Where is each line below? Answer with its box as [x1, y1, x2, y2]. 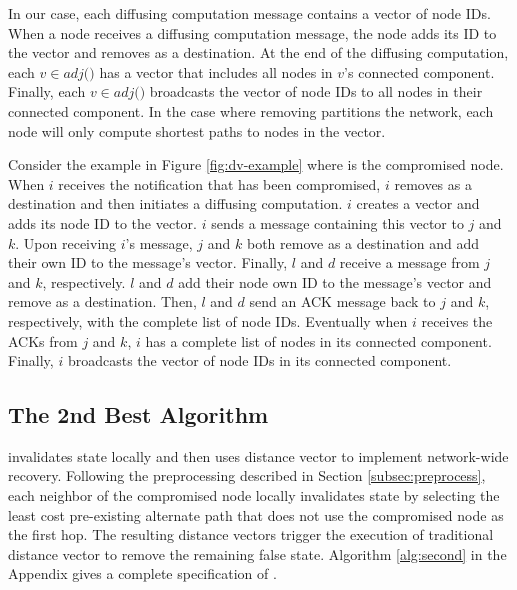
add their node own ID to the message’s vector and [178, 271, 492, 292]
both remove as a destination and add [246, 232, 479, 253]
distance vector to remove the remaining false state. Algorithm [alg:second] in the [8, 543, 507, 564]
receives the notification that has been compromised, [58, 173, 381, 194]
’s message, [125, 232, 193, 253]
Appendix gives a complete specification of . [8, 563, 277, 584]
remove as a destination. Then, [8, 291, 197, 312]
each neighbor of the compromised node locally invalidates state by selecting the [8, 485, 500, 506]
